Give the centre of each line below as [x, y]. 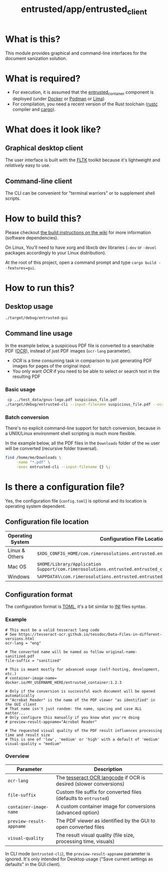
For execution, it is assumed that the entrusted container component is [83, 93]
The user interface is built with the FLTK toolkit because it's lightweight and [83, 160]
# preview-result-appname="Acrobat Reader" [51, 722]
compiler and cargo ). [34, 109]
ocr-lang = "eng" [23, 643]
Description [108, 769]
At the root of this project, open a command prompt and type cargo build [81, 262]
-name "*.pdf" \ [33, 462]
